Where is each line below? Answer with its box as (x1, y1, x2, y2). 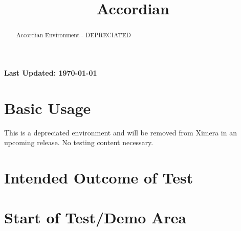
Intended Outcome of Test (4, 167, 193, 188)
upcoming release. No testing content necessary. (4, 137, 154, 148)
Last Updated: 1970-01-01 (4, 67, 97, 78)
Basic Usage (4, 97, 91, 118)
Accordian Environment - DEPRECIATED (16, 31, 131, 39)
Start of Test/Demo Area (4, 207, 187, 228)
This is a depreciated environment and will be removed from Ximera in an (4, 127, 237, 137)
